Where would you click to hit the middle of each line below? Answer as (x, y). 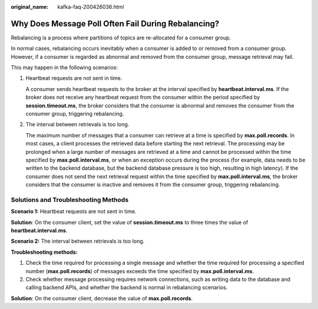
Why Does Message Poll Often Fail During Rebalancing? (115, 23)
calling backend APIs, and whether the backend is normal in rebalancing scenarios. (127, 287)
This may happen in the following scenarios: (64, 68)
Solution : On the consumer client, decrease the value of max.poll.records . (102, 298)
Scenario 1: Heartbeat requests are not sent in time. (74, 211)
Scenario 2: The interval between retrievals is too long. (78, 241)
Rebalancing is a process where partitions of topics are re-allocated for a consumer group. (121, 38)
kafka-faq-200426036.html (91, 7)
